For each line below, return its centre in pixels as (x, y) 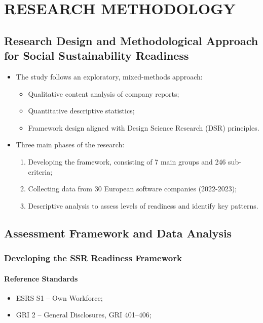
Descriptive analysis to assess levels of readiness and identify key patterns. (143, 205)
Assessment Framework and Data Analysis (118, 233)
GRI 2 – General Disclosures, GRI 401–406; (84, 315)
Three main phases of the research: (70, 145)
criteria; (40, 171)
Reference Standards (41, 278)
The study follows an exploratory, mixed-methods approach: (109, 76)
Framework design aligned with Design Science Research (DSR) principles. (144, 127)
